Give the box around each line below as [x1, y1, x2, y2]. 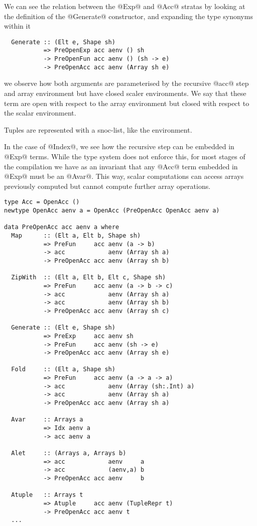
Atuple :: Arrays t [11, 491, 83, 499]
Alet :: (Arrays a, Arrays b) [11, 450, 126, 457]
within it [4, 21, 31, 31]
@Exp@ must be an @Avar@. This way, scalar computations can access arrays [4, 171, 244, 181]
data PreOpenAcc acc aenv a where [4, 224, 119, 231]
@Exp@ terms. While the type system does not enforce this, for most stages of [4, 151, 245, 161]
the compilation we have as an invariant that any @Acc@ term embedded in [4, 161, 238, 171]
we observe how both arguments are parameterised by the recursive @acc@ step [4, 78, 249, 88]
